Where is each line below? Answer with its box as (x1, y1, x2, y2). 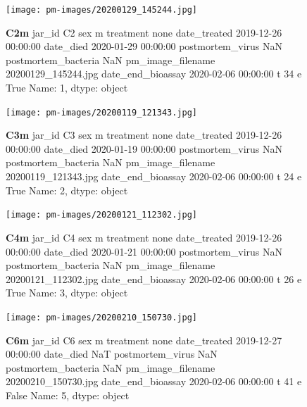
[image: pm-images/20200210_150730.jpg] (6, 312, 198, 323)
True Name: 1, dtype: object (6, 80, 128, 95)
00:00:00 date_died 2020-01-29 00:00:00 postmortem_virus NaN (6, 39, 283, 54)
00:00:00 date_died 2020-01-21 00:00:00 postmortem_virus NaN (6, 244, 283, 258)
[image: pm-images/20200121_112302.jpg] (6, 210, 198, 220)
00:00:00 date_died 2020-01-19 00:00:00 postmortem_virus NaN (6, 141, 283, 156)
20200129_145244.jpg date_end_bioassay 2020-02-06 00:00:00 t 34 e (6, 66, 302, 81)
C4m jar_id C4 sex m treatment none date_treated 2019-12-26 (6, 230, 282, 244)
